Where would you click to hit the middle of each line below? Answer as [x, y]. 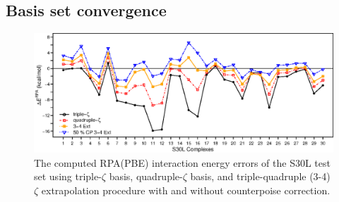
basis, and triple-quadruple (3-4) [260, 176]
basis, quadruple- [146, 176]
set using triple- [68, 176]
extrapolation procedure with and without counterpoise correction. [186, 190]
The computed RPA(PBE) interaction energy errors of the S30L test [182, 162]
